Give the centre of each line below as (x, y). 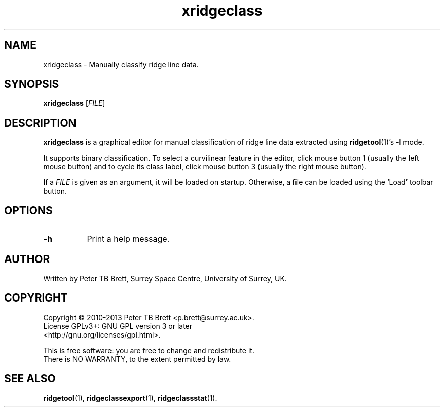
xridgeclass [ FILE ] (74, 103)
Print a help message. (128, 239)
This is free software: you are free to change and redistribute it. (149, 350)
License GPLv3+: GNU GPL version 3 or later (118, 326)
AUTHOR (27, 259)
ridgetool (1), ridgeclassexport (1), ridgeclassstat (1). (130, 398)
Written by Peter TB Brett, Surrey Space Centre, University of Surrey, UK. (165, 278)
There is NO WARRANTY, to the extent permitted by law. (137, 359)
